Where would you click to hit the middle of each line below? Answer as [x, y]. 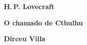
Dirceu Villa [25, 39]
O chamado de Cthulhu [43, 22]
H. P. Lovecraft [29, 6]
